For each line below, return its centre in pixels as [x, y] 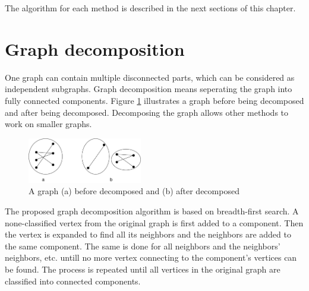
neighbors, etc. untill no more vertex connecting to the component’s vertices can [151, 257]
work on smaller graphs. [48, 124]
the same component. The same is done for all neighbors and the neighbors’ [143, 246]
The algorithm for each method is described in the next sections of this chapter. [150, 8]
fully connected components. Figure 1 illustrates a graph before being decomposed [154, 100]
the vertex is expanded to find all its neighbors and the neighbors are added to [148, 234]
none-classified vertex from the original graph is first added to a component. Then [154, 222]
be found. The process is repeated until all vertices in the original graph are [143, 269]
